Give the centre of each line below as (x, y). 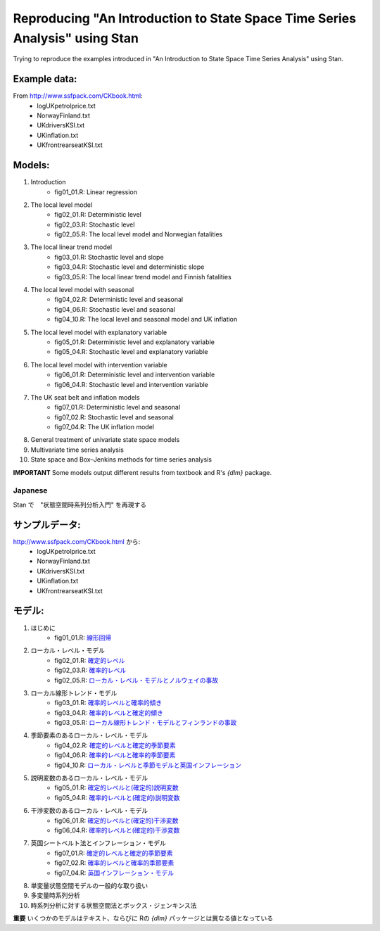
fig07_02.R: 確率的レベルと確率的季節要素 (114, 863)
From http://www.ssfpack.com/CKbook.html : (78, 96)
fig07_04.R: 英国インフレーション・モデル (114, 873)
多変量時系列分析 (55, 895)
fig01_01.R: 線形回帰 (83, 638)
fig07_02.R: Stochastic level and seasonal (114, 417)
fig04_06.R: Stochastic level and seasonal (115, 309)
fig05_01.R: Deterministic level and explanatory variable (134, 342)
